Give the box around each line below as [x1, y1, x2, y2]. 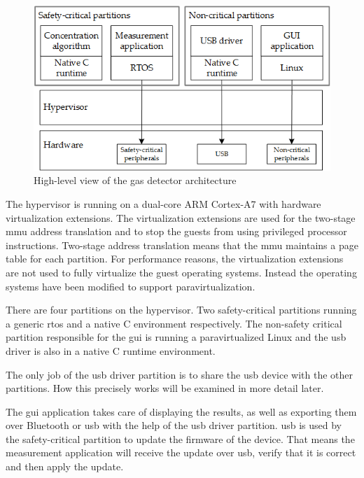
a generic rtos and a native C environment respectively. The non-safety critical [6, 316, 342, 330]
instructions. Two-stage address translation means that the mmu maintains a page [6, 237, 358, 252]
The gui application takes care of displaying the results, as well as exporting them [6, 404, 357, 419]
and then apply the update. [6, 459, 124, 474]
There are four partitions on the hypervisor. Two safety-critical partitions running [6, 302, 357, 317]
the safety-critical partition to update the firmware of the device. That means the [6, 431, 355, 446]
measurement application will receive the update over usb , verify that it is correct [6, 445, 356, 460]
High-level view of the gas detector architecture [34, 173, 237, 188]
